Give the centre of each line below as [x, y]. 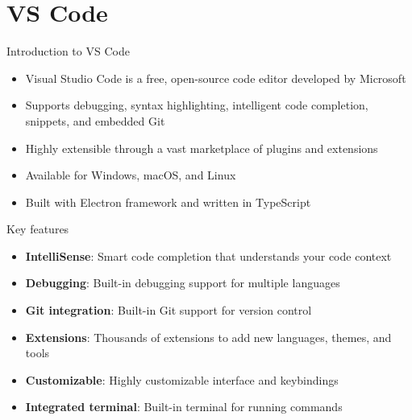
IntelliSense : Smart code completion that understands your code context [208, 255]
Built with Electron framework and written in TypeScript [168, 202]
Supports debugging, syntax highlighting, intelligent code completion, [197, 105]
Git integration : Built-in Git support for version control [169, 310]
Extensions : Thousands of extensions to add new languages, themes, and [208, 337]
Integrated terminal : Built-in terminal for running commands [184, 407]
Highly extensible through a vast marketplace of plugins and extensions [202, 148]
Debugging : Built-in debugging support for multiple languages [183, 283]
